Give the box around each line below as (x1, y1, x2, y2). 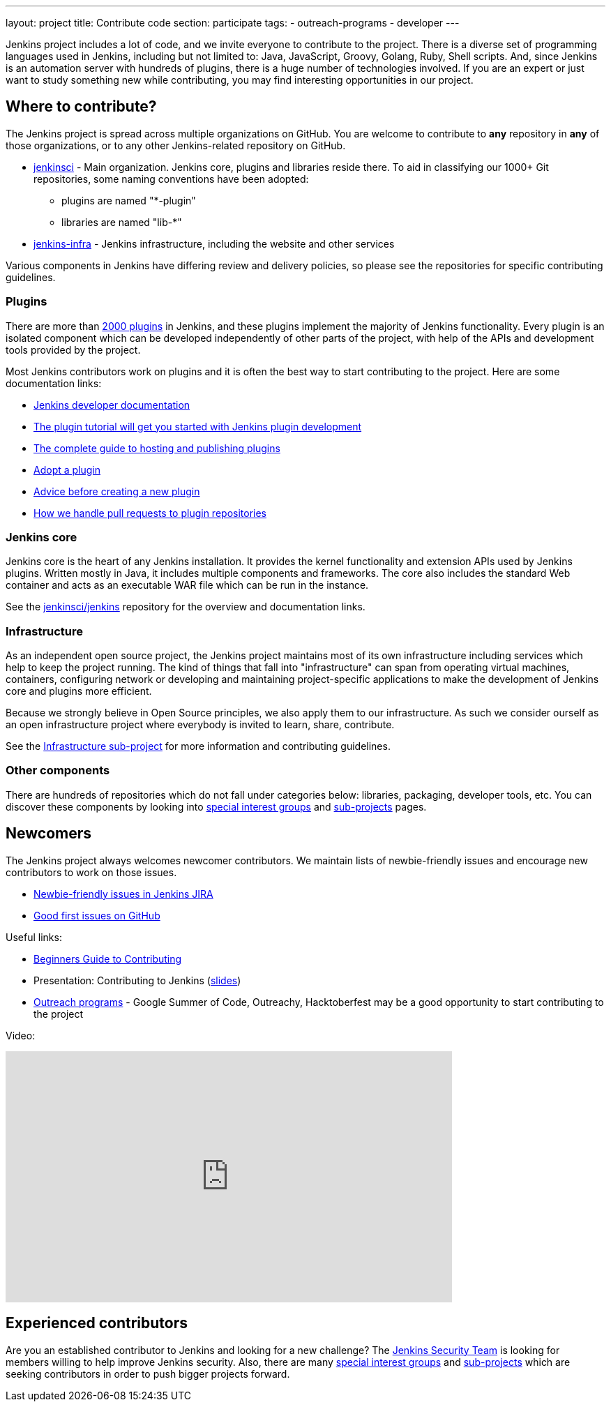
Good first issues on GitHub (33, 909, 160, 921)
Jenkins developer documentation (33, 398, 190, 411)
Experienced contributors (6, 1314, 188, 1332)
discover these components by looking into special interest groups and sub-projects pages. (6, 800, 427, 813)
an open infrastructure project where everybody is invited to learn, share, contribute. (6, 718, 395, 731)
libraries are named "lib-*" (61, 216, 182, 228)
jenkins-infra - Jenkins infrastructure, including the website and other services (33, 237, 395, 250)
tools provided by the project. (6, 343, 141, 356)
